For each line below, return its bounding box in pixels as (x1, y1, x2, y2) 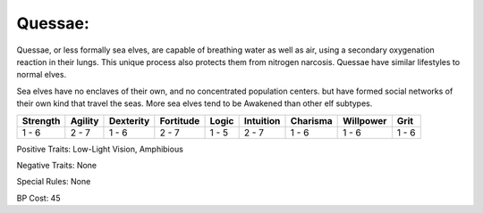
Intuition (243, 114, 281, 127)
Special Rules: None (16, 176, 91, 187)
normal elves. (16, 70, 67, 80)
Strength (21, 114, 61, 127)
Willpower (343, 114, 387, 127)
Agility (70, 114, 99, 127)
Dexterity (108, 114, 150, 127)
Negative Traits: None (16, 160, 97, 170)
